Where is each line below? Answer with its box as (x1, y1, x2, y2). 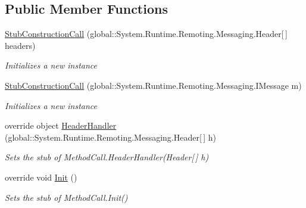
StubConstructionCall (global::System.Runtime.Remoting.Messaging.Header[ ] (5, 27, 288, 40)
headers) (5, 39, 36, 51)
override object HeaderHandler (5, 119, 117, 132)
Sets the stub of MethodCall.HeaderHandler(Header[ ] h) (5, 151, 209, 163)
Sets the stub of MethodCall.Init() (5, 191, 128, 203)
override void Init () (5, 170, 77, 183)
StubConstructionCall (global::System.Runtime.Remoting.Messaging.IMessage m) (5, 79, 302, 91)
